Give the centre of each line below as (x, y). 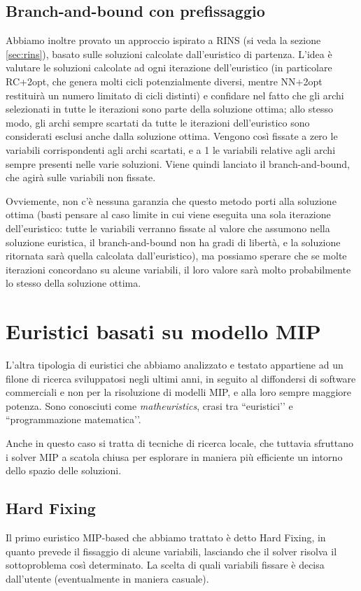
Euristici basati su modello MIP (163, 331)
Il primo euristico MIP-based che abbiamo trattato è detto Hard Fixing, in (166, 537)
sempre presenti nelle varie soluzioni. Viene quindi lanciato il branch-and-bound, (178, 163)
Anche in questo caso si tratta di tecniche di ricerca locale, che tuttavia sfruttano (180, 442)
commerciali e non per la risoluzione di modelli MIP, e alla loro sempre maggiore (179, 392)
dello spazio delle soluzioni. (64, 470)
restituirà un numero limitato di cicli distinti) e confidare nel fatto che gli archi (175, 95)
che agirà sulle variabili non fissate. (81, 177)
